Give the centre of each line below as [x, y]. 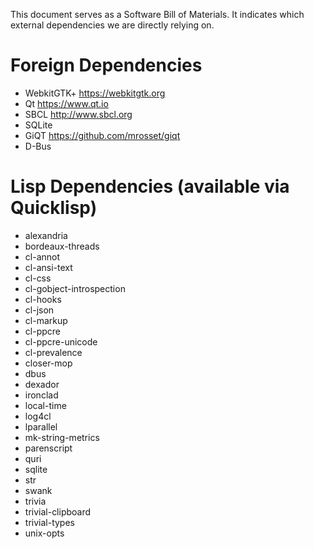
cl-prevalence [53, 352]
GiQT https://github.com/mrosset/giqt [102, 135]
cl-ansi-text [48, 267]
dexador [42, 384]
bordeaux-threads [62, 246]
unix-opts [44, 533]
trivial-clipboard [58, 511]
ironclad [41, 395]
